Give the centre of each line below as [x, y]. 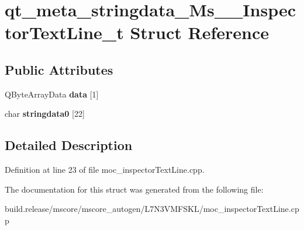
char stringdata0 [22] [45, 114]
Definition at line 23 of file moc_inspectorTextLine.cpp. [105, 170]
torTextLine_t [64, 32]
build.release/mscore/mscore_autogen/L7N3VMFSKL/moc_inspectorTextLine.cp [152, 209]
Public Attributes [59, 69]
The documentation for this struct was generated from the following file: [134, 189]
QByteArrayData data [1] [52, 94]
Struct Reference [200, 32]
